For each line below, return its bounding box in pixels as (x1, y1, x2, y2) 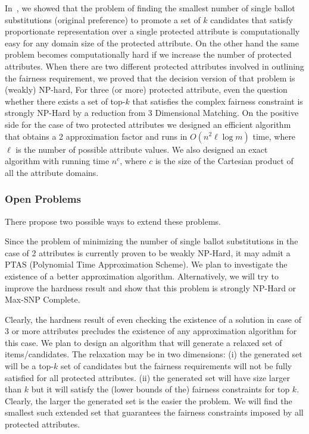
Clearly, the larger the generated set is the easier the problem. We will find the (5, 394, 292, 407)
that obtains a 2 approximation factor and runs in (5, 130, 188, 142)
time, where (252, 130, 296, 142)
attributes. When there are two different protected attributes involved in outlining (5, 59, 304, 72)
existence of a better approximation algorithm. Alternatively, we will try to (5, 269, 279, 282)
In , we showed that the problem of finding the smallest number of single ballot (5, 2, 295, 14)
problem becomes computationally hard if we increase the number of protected (5, 48, 292, 61)
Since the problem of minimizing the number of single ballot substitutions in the (5, 235, 298, 247)
